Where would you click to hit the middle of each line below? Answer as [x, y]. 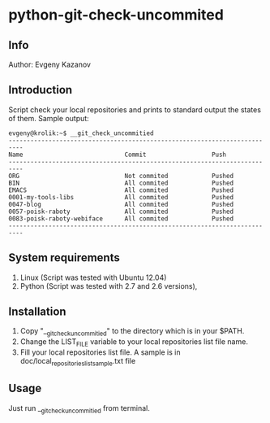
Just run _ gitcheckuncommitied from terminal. [79, 409]
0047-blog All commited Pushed [121, 204]
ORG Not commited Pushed [121, 176]
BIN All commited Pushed [121, 183]
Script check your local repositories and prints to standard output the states [135, 109]
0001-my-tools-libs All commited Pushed [121, 197]
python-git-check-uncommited [116, 15]
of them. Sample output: [49, 118]
